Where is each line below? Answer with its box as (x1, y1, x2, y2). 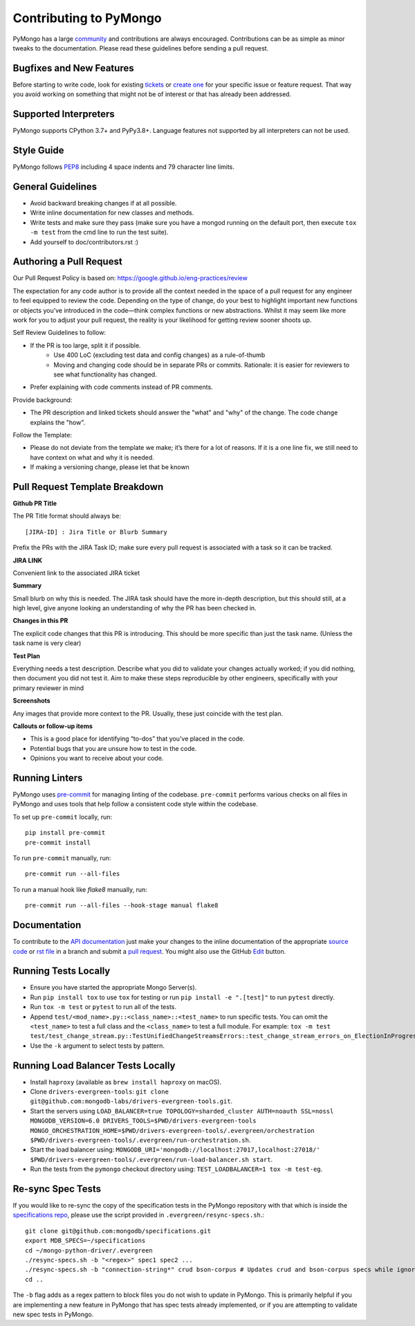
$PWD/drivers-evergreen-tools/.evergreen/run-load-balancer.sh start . (30, 1155, 273, 1163)
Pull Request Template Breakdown (12, 481, 164, 493)
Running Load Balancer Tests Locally (12, 1060, 176, 1071)
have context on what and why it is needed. (30, 453, 155, 462)
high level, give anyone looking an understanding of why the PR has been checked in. (12, 604, 257, 612)
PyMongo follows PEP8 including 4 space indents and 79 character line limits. (12, 163, 235, 171)
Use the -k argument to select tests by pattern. (30, 1042, 165, 1050)
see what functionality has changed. (53, 370, 157, 379)
